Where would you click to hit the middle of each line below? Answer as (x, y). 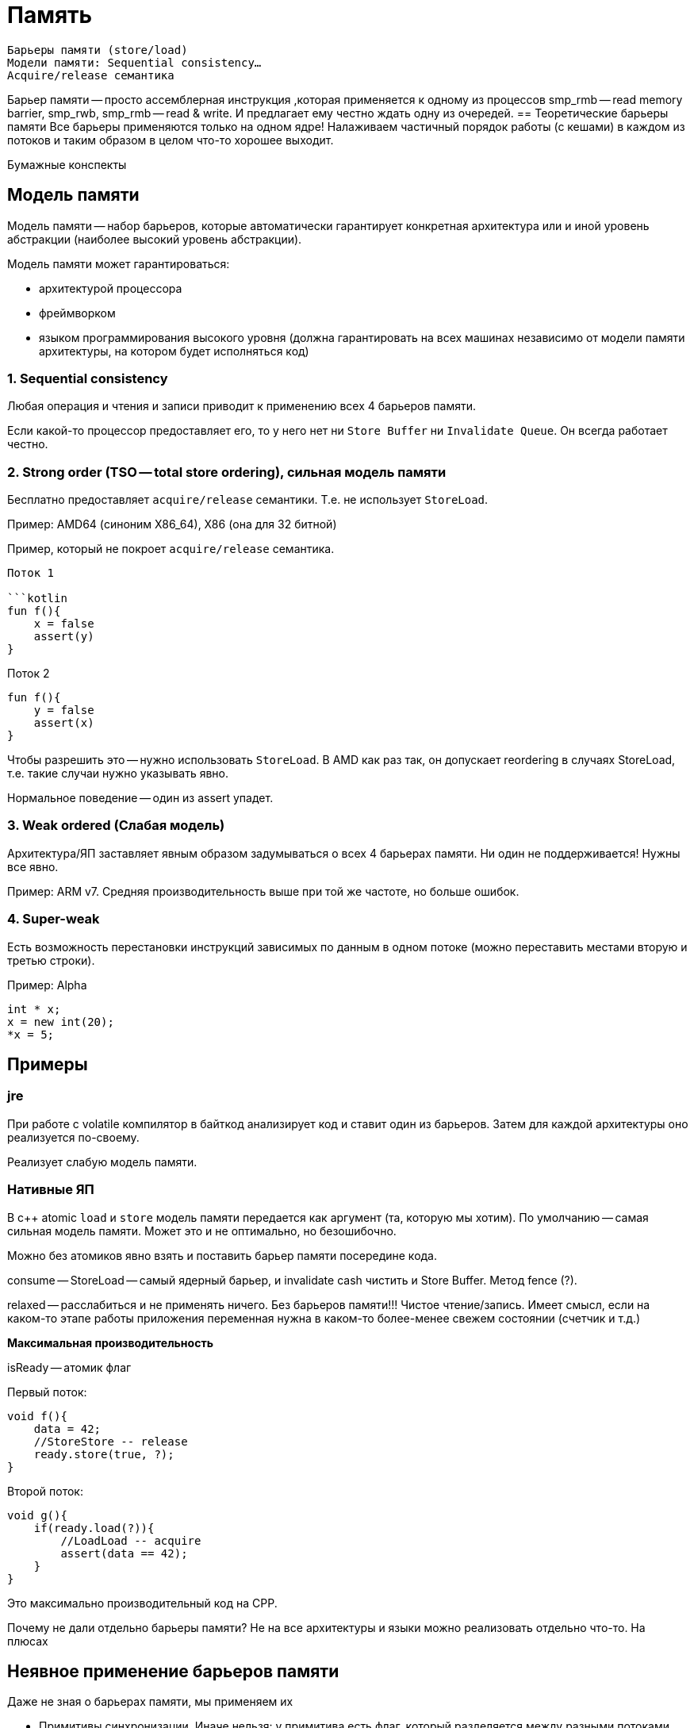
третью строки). (51, 960)
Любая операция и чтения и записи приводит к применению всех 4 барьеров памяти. (242, 406)
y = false (64, 710)
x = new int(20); (61, 1021)
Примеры (48, 1065)
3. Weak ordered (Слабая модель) (116, 826)
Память (50, 15)
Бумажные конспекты (67, 164)
